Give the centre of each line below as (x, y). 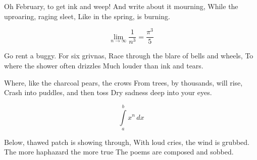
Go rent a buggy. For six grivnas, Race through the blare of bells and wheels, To (129, 56)
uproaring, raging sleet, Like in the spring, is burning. (87, 16)
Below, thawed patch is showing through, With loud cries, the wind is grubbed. (127, 142)
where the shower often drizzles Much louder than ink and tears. (104, 65)
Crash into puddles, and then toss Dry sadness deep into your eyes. (108, 92)
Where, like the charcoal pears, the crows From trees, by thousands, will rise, (123, 82)
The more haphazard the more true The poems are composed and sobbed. (119, 152)
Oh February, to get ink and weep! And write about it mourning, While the (121, 6)
